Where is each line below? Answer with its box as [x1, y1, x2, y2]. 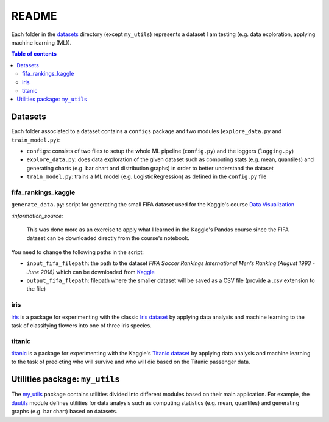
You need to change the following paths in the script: [11, 248, 144, 256]
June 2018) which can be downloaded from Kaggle [26, 268, 155, 275]
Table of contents [11, 50, 57, 57]
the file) [26, 285, 46, 293]
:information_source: [11, 212, 63, 219]
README [11, 9, 57, 23]
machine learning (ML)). [11, 38, 72, 46]
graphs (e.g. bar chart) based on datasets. [11, 408, 118, 415]
